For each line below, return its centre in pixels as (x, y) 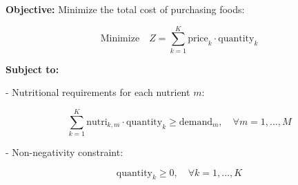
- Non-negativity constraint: (64, 152)
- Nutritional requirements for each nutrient (98, 92)
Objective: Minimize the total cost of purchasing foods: (125, 9)
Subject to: (32, 69)
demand (196, 122)
